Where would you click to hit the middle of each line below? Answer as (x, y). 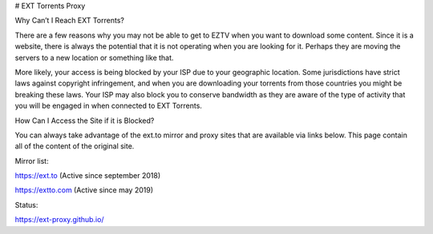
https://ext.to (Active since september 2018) (88, 176)
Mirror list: (32, 161)
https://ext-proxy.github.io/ (59, 220)
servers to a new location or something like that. (94, 58)
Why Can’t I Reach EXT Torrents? (69, 21)
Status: (26, 204)
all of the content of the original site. (75, 146)
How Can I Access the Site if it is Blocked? (85, 121)
